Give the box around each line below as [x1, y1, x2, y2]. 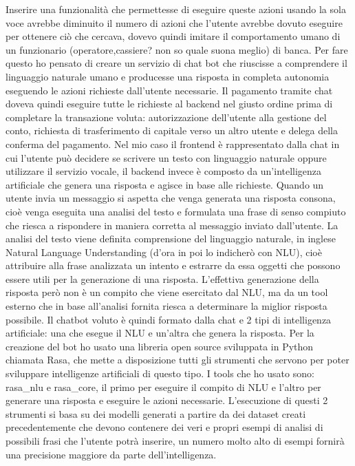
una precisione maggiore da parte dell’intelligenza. [6, 447, 217, 461]
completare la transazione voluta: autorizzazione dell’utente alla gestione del [6, 109, 327, 124]
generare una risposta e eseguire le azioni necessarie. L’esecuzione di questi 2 [6, 393, 328, 407]
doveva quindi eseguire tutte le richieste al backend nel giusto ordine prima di [6, 96, 333, 111]
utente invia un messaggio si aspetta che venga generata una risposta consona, [6, 191, 336, 205]
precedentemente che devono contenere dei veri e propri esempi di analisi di [6, 420, 323, 434]
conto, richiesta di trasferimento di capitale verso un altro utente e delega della [6, 123, 338, 138]
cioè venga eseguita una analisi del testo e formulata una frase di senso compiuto [6, 204, 346, 218]
